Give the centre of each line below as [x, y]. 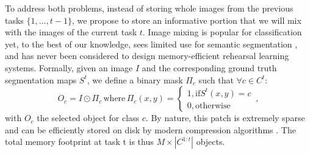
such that [216, 79]
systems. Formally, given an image [69, 67]
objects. [211, 142]
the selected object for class [88, 118]
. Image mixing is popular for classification [222, 32]
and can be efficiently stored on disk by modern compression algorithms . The [150, 129]
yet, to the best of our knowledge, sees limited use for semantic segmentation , [151, 44]
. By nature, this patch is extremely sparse [225, 118]
